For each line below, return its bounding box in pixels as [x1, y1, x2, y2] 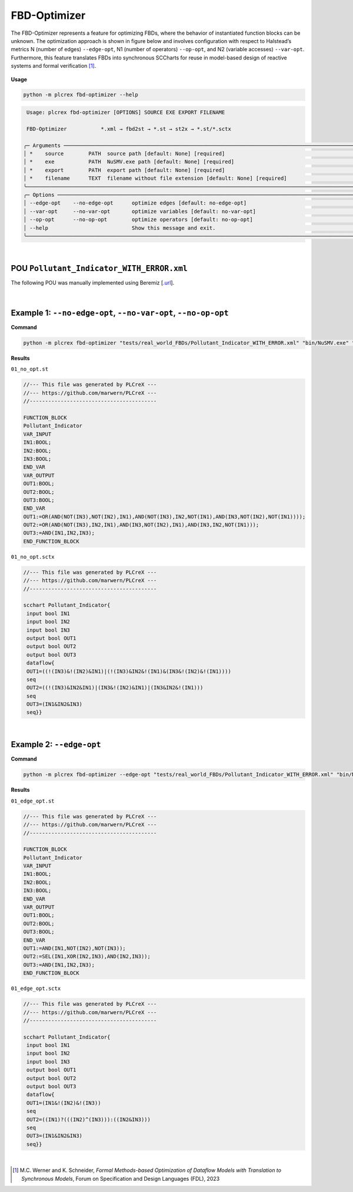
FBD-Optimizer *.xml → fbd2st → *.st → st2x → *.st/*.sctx [26, 126, 232, 132]
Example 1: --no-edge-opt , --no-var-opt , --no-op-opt [11, 308, 229, 318]
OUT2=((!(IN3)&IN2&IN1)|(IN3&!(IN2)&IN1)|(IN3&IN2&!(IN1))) [26, 684, 204, 691]
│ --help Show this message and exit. [23, 224, 216, 231]
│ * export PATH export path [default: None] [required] [23, 167, 225, 173]
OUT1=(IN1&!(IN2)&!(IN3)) [26, 1099, 101, 1106]
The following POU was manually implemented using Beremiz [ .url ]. [11, 279, 175, 286]
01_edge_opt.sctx [11, 985, 61, 992]
